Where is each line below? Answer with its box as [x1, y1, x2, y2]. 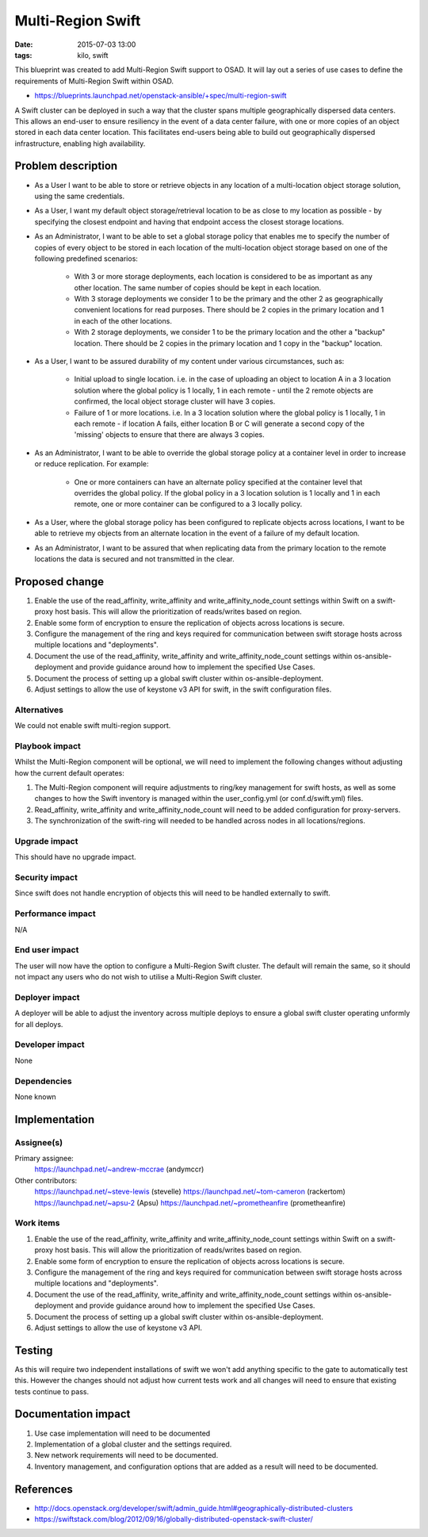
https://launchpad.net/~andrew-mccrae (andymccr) [34, 1164, 204, 1174]
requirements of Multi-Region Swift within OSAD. [14, 76, 174, 86]
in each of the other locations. [74, 316, 172, 325]
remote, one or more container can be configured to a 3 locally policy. [74, 500, 303, 509]
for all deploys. [14, 1019, 63, 1029]
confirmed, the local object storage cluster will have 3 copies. [74, 397, 276, 406]
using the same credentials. [34, 191, 125, 201]
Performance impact [14, 908, 96, 919]
